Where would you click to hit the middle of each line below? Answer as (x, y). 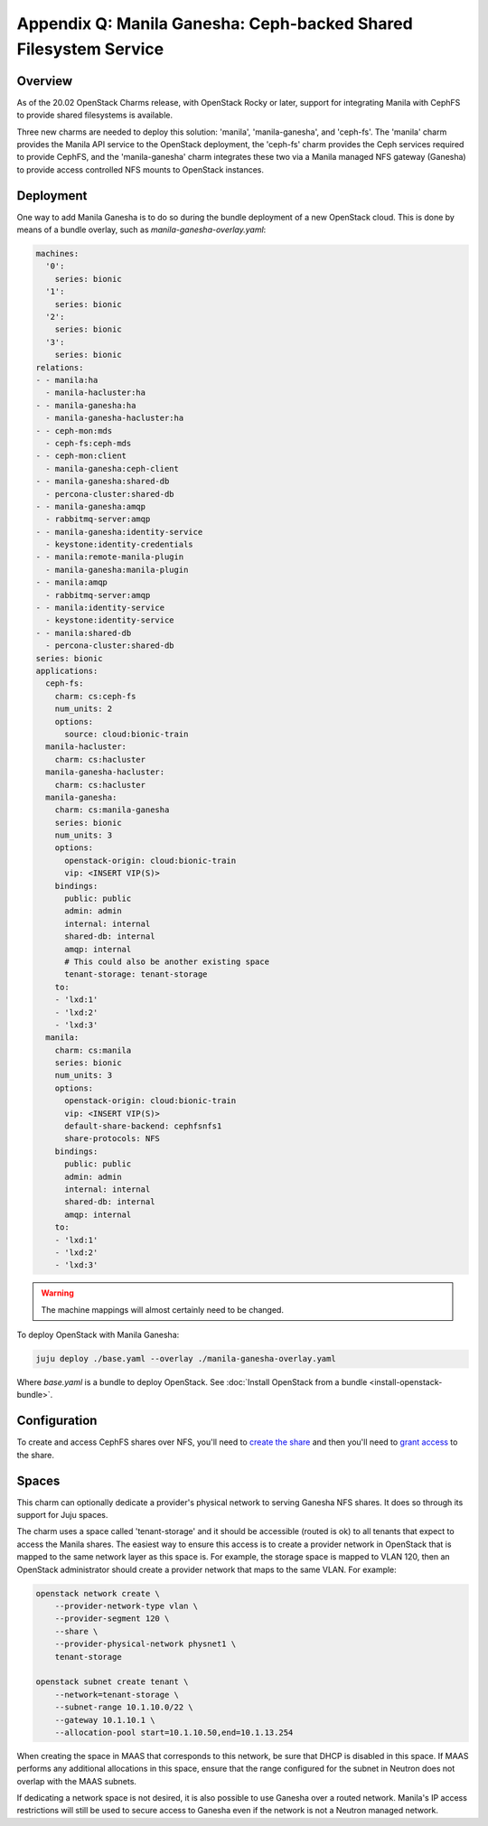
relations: (60, 367)
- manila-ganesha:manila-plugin (117, 570)
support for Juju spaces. (62, 1515)
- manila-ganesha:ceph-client (113, 468)
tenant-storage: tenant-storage (136, 974)
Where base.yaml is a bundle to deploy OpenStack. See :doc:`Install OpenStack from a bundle (192, 1382)
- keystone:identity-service (110, 620)
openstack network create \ (98, 1593)
